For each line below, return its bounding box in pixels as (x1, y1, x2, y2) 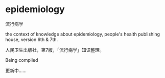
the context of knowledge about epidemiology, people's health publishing (5, 31, 160, 37)
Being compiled (5, 57, 38, 63)
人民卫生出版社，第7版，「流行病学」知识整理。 (5, 47, 104, 53)
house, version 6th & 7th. (5, 36, 58, 43)
